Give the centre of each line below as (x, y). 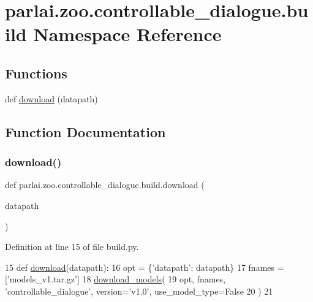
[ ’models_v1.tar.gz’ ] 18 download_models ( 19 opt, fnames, (115, 279)
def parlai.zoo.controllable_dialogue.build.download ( (105, 185)
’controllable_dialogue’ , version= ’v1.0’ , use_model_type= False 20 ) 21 (139, 291)
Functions (36, 73)
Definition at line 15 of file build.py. (72, 247)
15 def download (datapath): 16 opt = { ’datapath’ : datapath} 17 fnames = (145, 267)
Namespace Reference (127, 34)
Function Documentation (85, 131)
